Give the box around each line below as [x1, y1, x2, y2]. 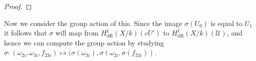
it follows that [4, 27, 47, 38]
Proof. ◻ [4, 1, 32, 11]
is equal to [210, 17, 242, 28]
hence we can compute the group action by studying [4, 37, 164, 47]
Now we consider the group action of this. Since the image [4, 17, 182, 28]
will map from [55, 27, 98, 38]
